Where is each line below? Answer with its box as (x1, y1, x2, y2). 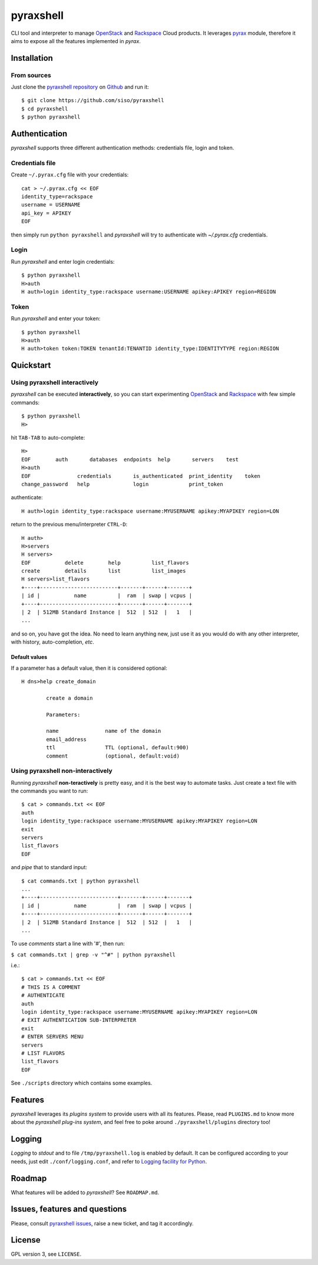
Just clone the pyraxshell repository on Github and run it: (11, 83, 150, 91)
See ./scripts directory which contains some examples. (11, 1080, 153, 1087)
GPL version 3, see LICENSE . (11, 1251, 82, 1258)
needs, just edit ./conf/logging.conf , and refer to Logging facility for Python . (11, 1158, 207, 1165)
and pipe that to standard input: (11, 864, 88, 871)
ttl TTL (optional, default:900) (46, 744, 190, 751)
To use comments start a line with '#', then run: (11, 940, 125, 947)
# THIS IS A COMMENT (21, 984, 81, 991)
